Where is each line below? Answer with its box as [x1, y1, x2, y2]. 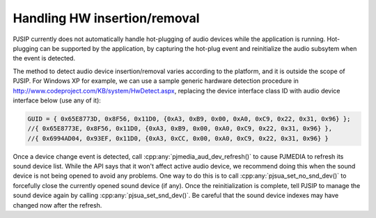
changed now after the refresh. [13, 201, 102, 209]
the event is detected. [13, 54, 76, 63]
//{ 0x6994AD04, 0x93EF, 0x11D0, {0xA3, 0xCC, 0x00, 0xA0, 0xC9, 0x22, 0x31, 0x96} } [27, 134, 329, 142]
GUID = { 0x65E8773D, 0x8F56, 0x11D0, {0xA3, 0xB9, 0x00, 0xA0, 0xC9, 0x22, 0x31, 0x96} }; [27, 115, 351, 123]
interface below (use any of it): [13, 96, 101, 104]
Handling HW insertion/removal [13, 10, 200, 26]
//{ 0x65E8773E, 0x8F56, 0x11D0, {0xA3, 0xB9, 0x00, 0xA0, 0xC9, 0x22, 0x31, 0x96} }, [27, 125, 333, 132]
